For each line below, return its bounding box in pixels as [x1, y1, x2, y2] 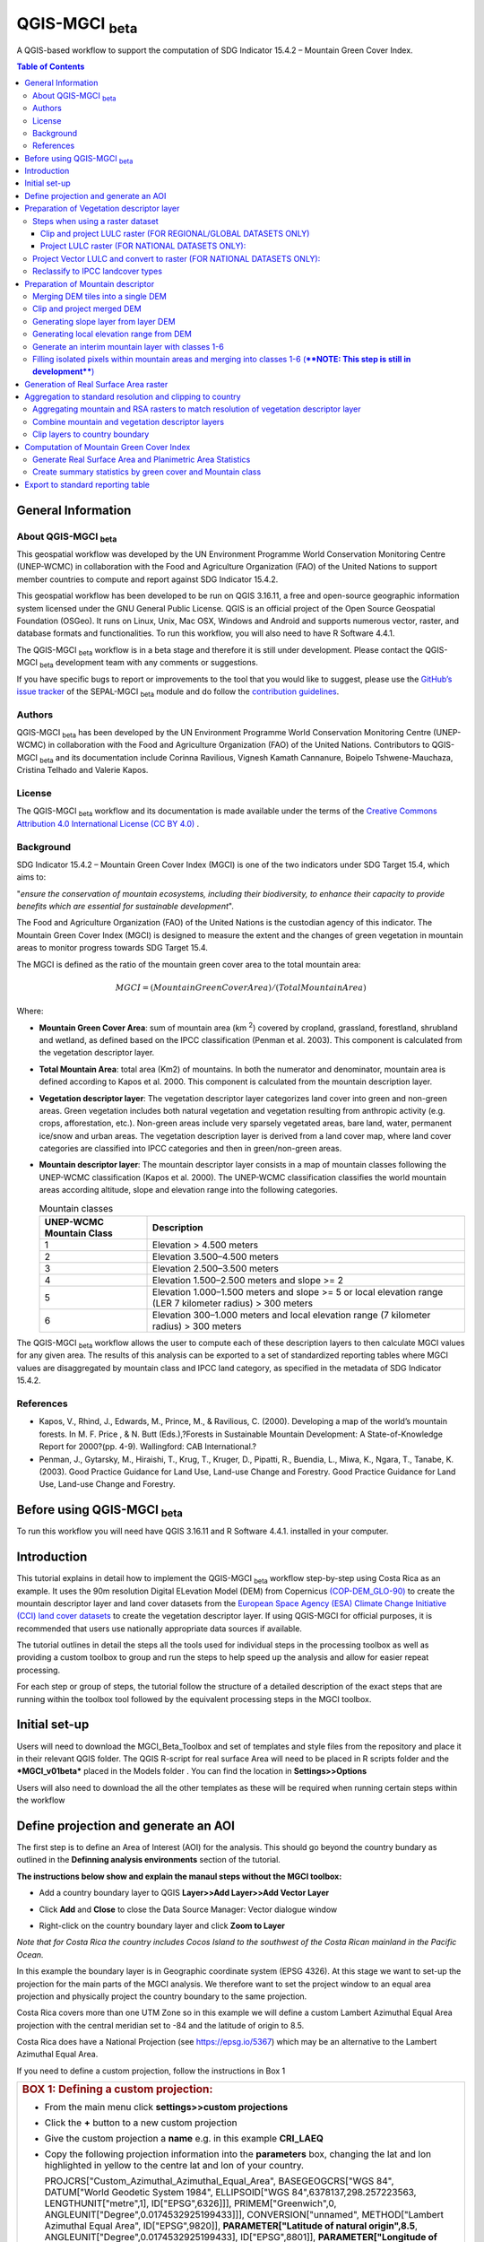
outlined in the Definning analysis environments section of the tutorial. [16, 1855, 281, 1865]
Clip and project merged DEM [32, 303, 143, 314]
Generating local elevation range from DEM [32, 328, 192, 340]
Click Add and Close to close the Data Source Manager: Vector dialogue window [39, 1904, 338, 1915]
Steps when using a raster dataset [32, 215, 159, 226]
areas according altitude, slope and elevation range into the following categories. [39, 1185, 338, 1195]
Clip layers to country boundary [32, 429, 150, 439]
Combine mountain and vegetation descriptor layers [32, 416, 224, 427]
